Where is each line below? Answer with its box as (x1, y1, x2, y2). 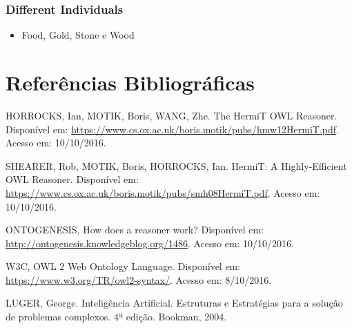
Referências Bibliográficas (6, 68, 255, 96)
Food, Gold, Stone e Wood (21, 28, 135, 42)
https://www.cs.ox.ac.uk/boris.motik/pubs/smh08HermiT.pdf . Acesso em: (6, 185, 320, 200)
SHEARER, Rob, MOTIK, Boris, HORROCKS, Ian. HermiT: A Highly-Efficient (6, 158, 347, 173)
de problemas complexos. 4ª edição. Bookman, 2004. (6, 309, 227, 324)
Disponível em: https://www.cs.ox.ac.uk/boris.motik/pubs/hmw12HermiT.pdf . (6, 122, 339, 136)
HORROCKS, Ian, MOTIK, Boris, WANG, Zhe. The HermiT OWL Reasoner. (6, 108, 338, 122)
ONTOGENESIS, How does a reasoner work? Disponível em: (6, 222, 264, 237)
